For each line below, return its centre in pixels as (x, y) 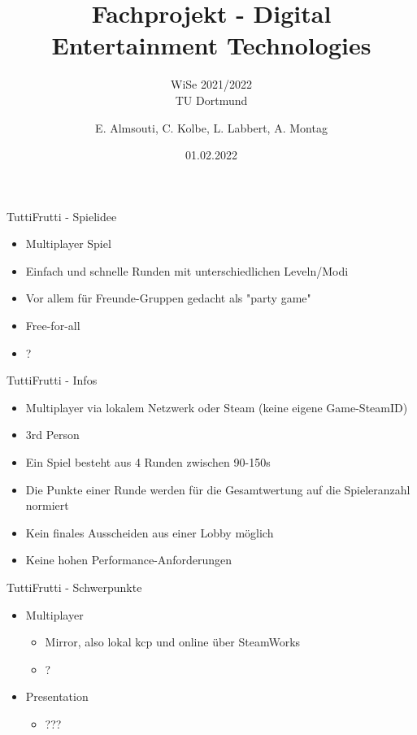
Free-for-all (53, 326)
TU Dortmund (211, 100)
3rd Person (52, 435)
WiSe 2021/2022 (211, 84)
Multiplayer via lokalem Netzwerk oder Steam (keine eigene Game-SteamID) (217, 407)
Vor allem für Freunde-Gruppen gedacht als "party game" (168, 298)
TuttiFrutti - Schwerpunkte (74, 587)
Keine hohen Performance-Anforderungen (128, 560)
